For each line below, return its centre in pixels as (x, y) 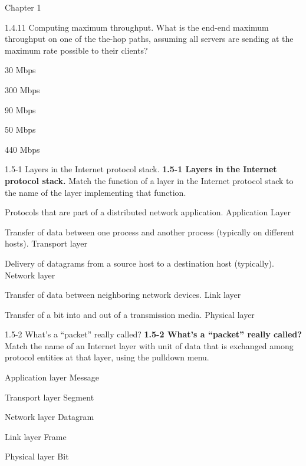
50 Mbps (20, 129)
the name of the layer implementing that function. (96, 192)
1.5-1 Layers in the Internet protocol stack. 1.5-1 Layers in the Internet (141, 169)
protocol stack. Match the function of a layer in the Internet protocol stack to (149, 180)
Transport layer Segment (50, 397)
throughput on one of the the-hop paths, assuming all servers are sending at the (149, 39)
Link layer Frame (36, 436)
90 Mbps (20, 109)
